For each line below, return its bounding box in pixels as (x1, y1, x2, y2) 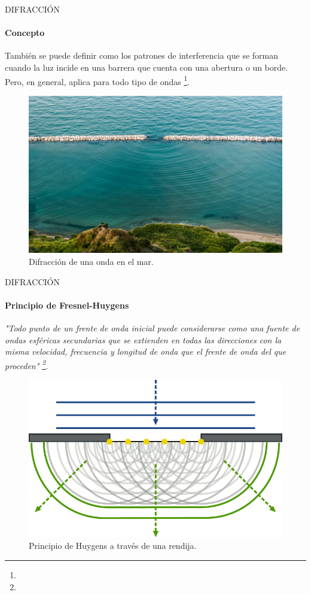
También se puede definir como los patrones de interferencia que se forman (5, 49, 279, 62)
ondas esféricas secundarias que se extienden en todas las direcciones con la (5, 333, 282, 346)
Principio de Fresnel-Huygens (5, 298, 129, 311)
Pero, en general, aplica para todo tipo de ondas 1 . (5, 73, 190, 87)
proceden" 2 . (5, 357, 48, 372)
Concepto (5, 26, 45, 39)
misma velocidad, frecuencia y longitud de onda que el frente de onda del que (5, 345, 286, 358)
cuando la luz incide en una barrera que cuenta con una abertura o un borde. (5, 61, 288, 73)
